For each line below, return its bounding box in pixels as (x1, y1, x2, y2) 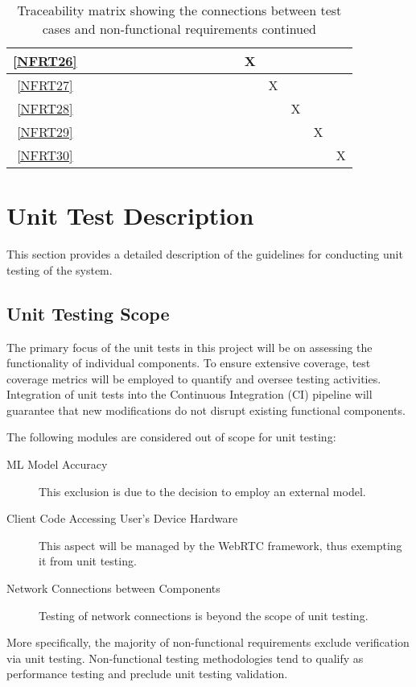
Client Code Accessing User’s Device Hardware (6, 510, 238, 527)
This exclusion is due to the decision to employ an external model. (39, 482, 366, 499)
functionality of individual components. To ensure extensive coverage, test (6, 354, 371, 371)
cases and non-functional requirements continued (42, 19, 316, 38)
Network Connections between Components (6, 580, 220, 597)
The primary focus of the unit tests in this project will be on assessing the (6, 338, 373, 355)
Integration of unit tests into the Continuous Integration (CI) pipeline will (6, 386, 373, 403)
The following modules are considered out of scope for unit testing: (6, 428, 336, 445)
